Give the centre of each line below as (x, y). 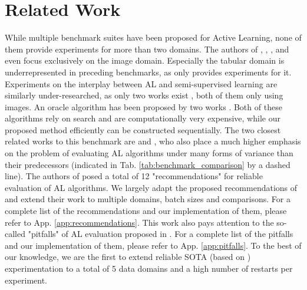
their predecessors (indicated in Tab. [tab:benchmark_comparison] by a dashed (148, 164)
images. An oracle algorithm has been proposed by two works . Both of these (143, 106)
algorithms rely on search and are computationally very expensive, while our (143, 118)
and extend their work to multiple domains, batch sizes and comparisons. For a (148, 199)
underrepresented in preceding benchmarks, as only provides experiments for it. (148, 72)
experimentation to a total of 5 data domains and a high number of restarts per (149, 268)
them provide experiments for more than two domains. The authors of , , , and (147, 49)
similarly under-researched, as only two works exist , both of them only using (144, 95)
